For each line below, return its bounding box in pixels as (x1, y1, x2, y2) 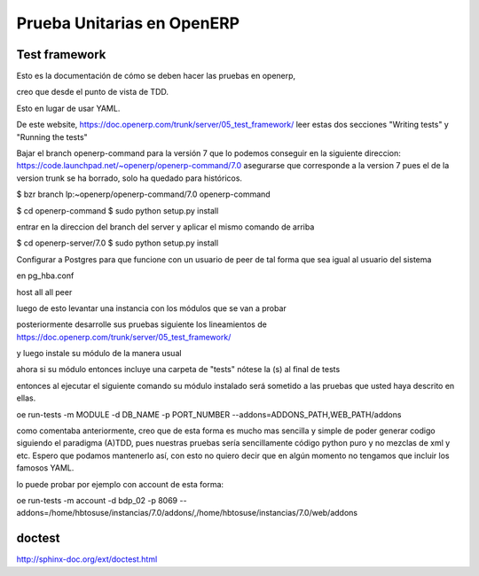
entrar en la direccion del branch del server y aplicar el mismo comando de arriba (16, 222, 315, 232)
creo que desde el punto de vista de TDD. (16, 87, 169, 97)
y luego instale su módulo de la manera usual (16, 348, 182, 359)
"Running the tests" (16, 131, 88, 142)
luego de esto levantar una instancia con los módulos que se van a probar (16, 302, 287, 314)
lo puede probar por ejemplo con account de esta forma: (16, 479, 224, 489)
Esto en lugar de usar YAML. (16, 103, 121, 113)
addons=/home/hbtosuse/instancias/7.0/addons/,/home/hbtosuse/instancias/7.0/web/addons (16, 508, 358, 518)
